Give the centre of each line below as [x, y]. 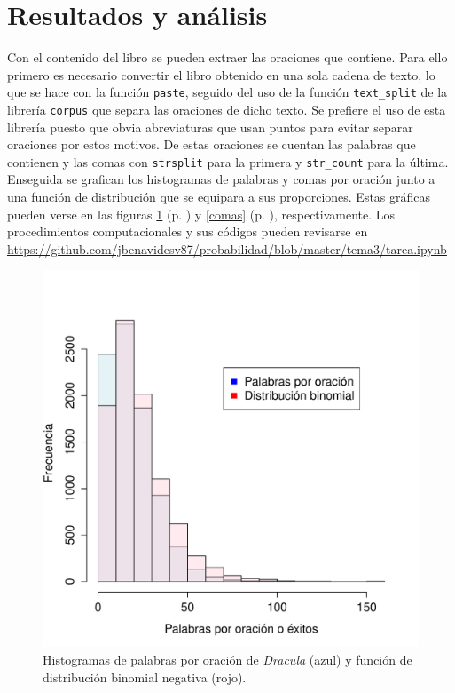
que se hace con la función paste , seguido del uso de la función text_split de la [227, 92]
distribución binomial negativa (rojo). [145, 677]
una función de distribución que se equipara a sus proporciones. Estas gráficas [219, 197]
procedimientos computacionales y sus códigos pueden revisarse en [188, 231]
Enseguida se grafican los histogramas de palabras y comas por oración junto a [221, 179]
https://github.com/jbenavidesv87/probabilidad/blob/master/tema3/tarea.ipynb [227, 248]
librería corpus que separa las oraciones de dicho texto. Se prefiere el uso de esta [227, 109]
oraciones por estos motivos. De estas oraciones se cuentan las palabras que [212, 144]
